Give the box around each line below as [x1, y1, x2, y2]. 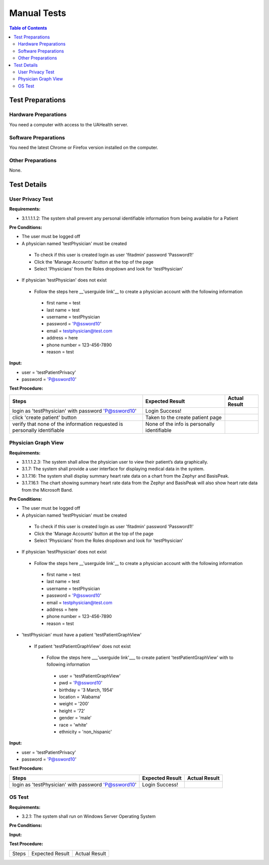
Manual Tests [9, 7, 67, 18]
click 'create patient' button [12, 414, 77, 421]
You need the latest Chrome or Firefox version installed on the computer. [9, 144, 158, 150]
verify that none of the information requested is [12, 420, 123, 427]
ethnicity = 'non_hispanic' [59, 729, 112, 735]
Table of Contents [9, 25, 47, 31]
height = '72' [59, 708, 86, 714]
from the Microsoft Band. [21, 487, 73, 493]
